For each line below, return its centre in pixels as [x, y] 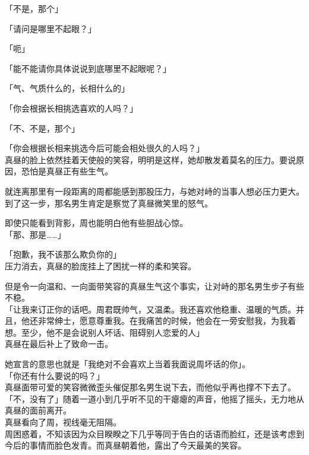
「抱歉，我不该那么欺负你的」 [63, 254]
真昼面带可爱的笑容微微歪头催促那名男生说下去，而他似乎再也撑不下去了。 [150, 387]
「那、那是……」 [35, 234]
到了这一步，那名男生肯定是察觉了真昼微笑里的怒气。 [109, 203]
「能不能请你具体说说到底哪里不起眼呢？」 [88, 68]
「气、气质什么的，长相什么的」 [67, 88]
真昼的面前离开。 [38, 410]
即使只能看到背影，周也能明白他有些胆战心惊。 [96, 223]
